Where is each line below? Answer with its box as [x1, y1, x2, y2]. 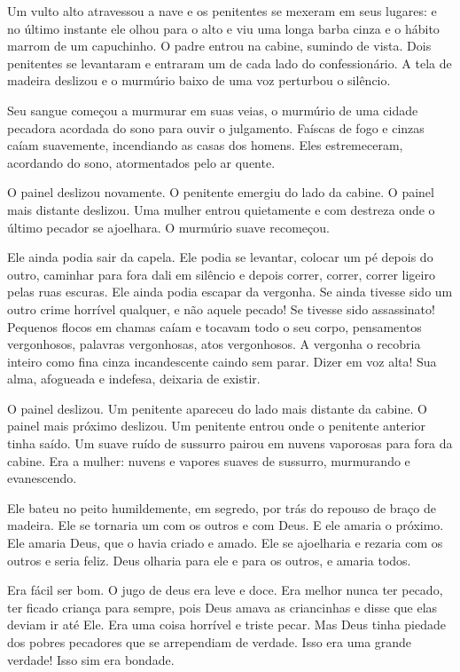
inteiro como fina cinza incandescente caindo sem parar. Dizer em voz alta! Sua [7, 352, 437, 370]
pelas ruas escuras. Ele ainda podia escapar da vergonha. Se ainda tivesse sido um [7, 282, 453, 301]
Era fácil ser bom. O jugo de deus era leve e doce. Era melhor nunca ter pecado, [7, 581, 443, 599]
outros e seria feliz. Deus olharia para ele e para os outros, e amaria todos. [7, 550, 411, 569]
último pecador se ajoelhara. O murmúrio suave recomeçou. [7, 217, 330, 236]
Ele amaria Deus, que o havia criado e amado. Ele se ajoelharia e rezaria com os [7, 534, 443, 552]
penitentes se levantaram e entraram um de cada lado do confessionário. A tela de [7, 53, 452, 72]
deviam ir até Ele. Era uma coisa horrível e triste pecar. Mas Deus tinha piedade [7, 615, 446, 634]
